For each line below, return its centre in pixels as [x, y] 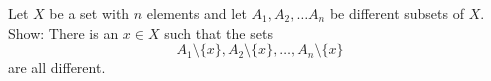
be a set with [89, 13]
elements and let [196, 13]
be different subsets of [396, 13]
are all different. [57, 67]
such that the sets [218, 32]
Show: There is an [63, 32]
